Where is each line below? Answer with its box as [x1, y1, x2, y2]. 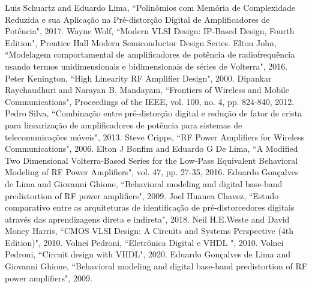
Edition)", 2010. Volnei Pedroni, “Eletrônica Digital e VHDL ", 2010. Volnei [5, 236, 284, 248]
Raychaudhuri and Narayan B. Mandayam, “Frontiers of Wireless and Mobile [5, 83, 289, 96]
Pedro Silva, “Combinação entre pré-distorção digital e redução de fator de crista [5, 107, 302, 119]
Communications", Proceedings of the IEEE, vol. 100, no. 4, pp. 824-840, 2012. [5, 95, 295, 107]
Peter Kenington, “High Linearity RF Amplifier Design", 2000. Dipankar [5, 71, 272, 84]
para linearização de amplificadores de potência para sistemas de [5, 118, 242, 131]
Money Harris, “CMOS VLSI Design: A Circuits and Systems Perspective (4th [5, 224, 294, 237]
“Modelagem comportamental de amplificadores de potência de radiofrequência [5, 48, 295, 61]
